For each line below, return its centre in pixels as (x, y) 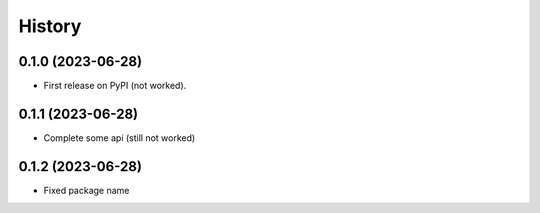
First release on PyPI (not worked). (115, 86)
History (50, 26)
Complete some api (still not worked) (119, 137)
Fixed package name (86, 190)
